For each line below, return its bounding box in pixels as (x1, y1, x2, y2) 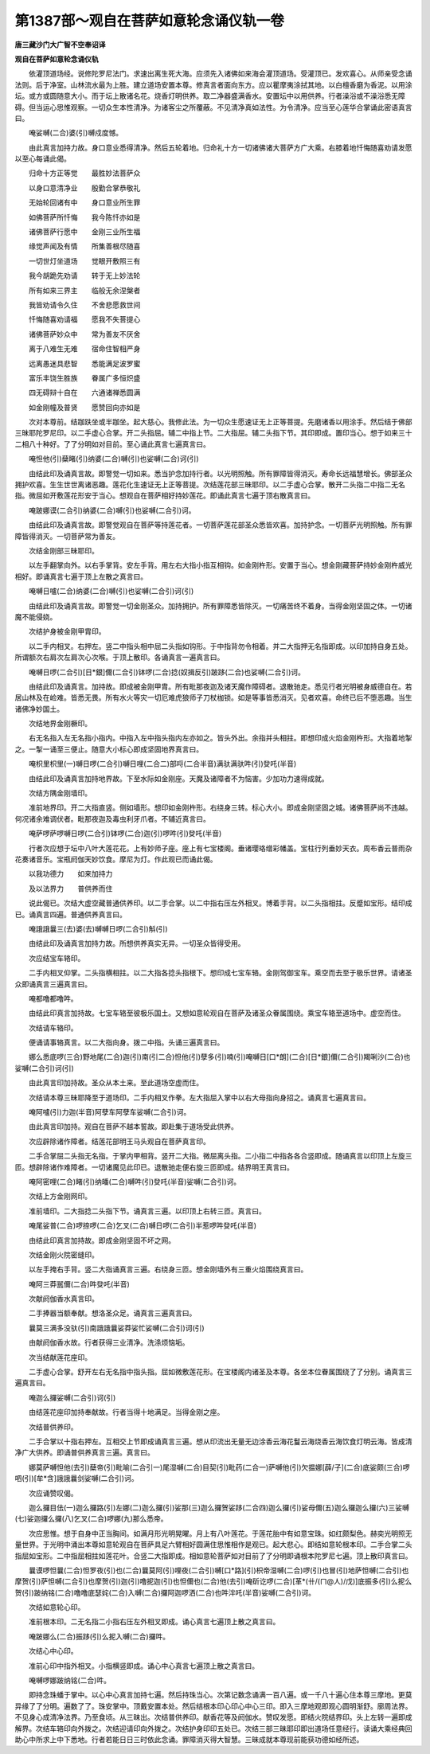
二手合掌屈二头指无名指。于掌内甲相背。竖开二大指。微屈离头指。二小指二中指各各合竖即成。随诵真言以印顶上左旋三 (28, 1151, 412, 1161)
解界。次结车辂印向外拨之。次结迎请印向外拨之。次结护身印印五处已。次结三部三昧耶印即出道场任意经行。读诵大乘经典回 (14, 1724, 412, 1733)
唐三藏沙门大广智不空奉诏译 (14, 40, 106, 49)
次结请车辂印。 (28, 1023, 78, 1033)
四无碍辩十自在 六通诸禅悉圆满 (28, 388, 141, 397)
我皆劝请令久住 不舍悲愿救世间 (28, 299, 141, 310)
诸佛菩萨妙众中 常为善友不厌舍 (28, 329, 141, 338)
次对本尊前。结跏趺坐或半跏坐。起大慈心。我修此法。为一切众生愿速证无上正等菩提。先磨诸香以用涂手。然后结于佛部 (28, 417, 412, 427)
